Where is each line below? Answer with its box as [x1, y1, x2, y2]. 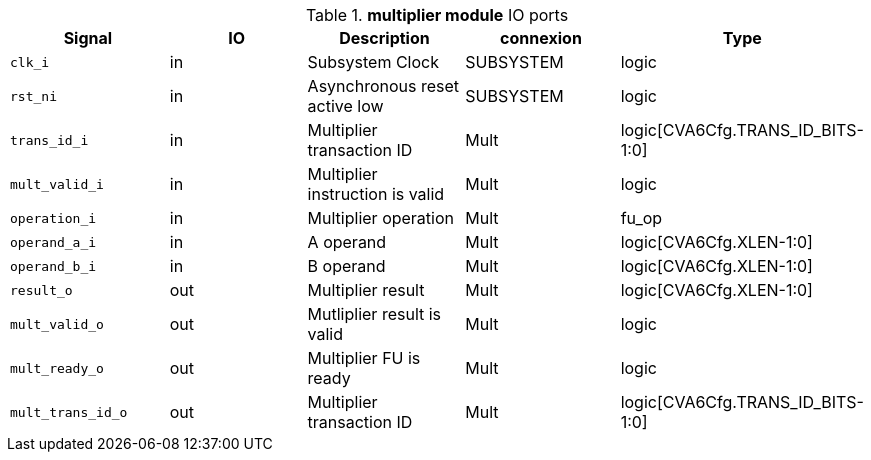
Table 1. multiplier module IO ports [305, 5, 569, 25]
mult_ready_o [10, 360, 104, 376]
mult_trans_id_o [10, 404, 128, 420]
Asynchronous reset [307, 76, 460, 96]
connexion [500, 28, 582, 48]
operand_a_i [10, 234, 97, 250]
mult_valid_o [10, 316, 104, 332]
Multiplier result [307, 280, 425, 300]
